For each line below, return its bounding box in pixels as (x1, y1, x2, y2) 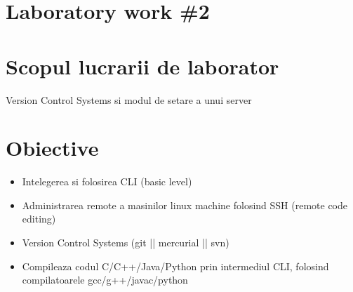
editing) (22, 211, 56, 226)
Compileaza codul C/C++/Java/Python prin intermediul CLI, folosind (22, 258, 329, 273)
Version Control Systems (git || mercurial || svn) (22, 235, 229, 249)
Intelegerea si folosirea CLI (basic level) (22, 174, 192, 189)
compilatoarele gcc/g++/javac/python (22, 272, 188, 287)
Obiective (6, 133, 99, 162)
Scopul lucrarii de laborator (6, 51, 279, 80)
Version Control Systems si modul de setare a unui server (6, 92, 252, 107)
